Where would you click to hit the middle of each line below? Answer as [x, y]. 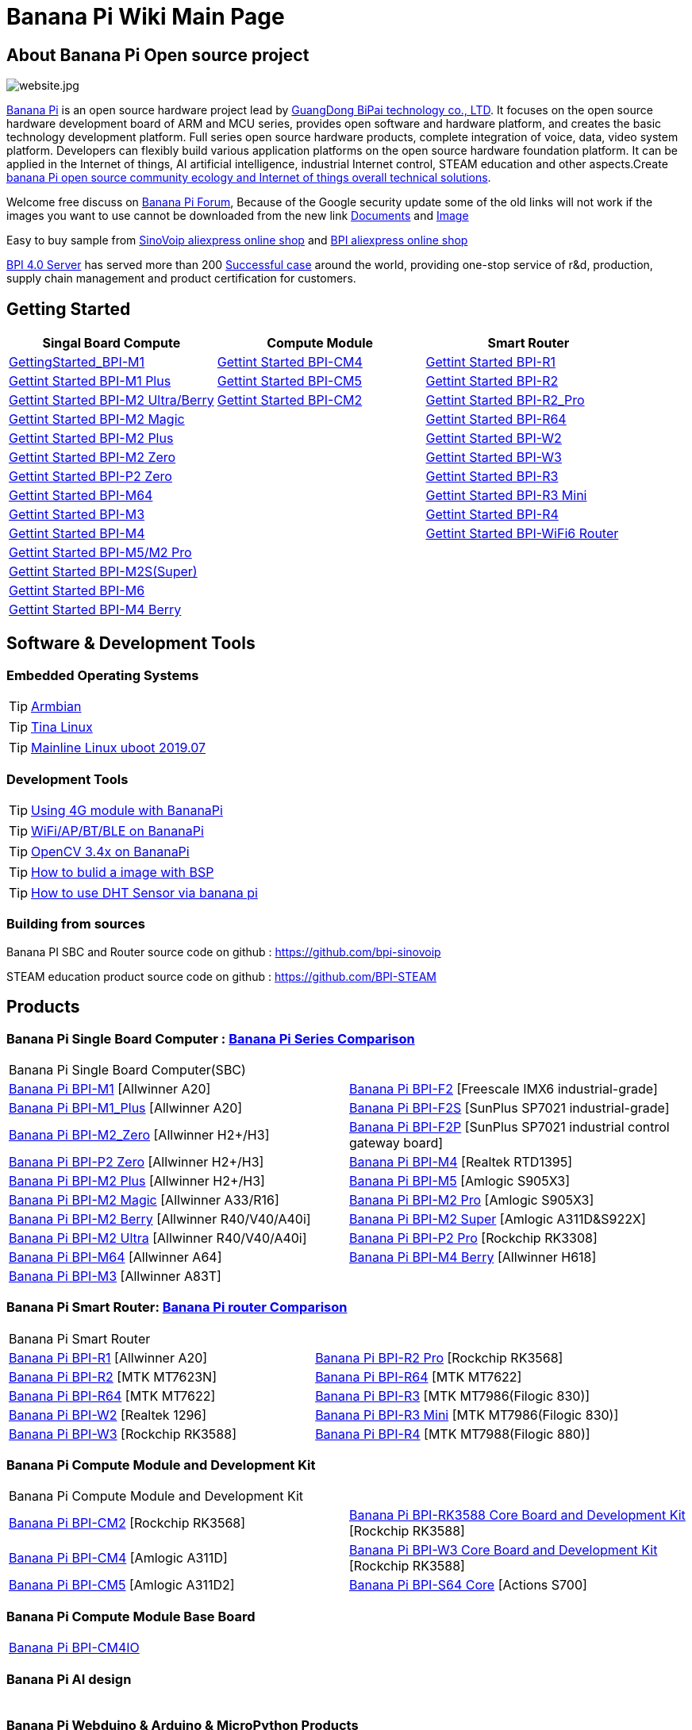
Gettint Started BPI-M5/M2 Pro [100, 553]
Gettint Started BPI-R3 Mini [506, 496]
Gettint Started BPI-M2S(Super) [103, 572]
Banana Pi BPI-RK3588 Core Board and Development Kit [517, 1515]
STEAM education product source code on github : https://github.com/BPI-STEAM [221, 976]
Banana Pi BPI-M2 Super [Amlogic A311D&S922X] [498, 1219]
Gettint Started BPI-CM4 [290, 362]
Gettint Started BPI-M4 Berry [95, 610]
